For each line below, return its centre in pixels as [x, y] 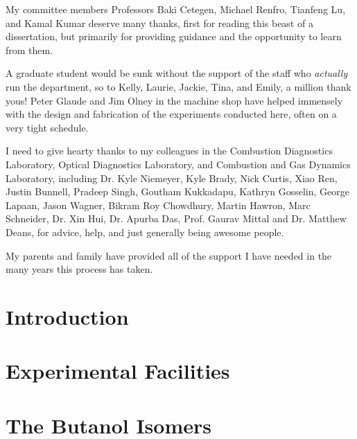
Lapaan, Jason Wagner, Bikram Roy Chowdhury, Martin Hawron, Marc [158, 205]
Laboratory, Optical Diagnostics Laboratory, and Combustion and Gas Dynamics [178, 164]
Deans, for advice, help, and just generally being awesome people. [145, 232]
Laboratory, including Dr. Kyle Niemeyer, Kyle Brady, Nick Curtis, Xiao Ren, [172, 178]
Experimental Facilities [118, 371]
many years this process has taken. [79, 269]
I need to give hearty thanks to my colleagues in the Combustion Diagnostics [169, 151]
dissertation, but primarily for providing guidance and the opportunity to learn [174, 36]
